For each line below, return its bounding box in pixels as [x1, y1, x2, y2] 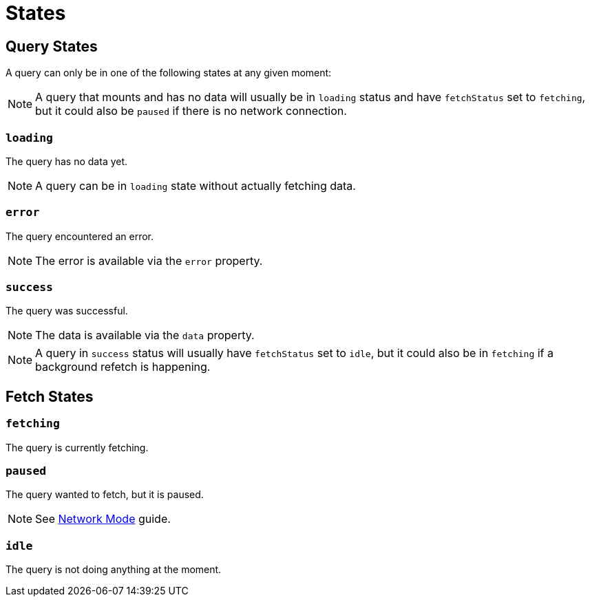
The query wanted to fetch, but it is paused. [6, 488, 204, 501]
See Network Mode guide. [35, 512, 171, 526]
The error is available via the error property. [35, 253, 263, 268]
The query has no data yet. [6, 155, 128, 167]
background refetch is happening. [35, 360, 211, 374]
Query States [6, 37, 98, 55]
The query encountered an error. [6, 230, 154, 242]
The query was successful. [6, 305, 128, 317]
